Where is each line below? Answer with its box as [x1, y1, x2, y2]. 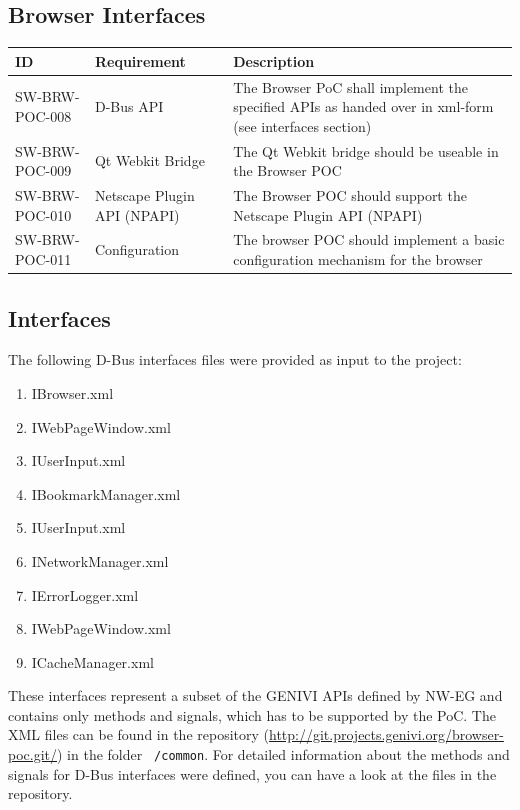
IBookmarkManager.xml [31, 483, 181, 504]
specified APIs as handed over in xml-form [233, 96, 494, 117]
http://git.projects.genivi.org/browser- [269, 724, 504, 745]
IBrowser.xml [31, 382, 114, 403]
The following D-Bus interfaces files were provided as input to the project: [8, 349, 462, 370]
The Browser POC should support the [233, 185, 467, 206]
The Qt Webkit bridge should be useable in [233, 140, 499, 161]
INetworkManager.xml [31, 550, 169, 571]
